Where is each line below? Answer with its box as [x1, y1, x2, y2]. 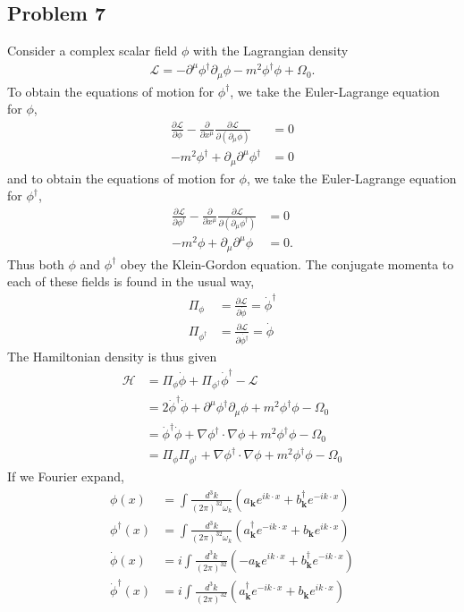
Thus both [7, 254, 64, 273]
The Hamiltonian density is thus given [7, 347, 217, 366]
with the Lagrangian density [193, 41, 349, 60]
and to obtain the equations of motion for [7, 168, 235, 187]
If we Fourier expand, [7, 467, 124, 486]
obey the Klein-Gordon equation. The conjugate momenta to [120, 254, 454, 273]
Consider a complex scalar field [7, 41, 178, 60]
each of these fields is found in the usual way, [7, 272, 255, 291]
